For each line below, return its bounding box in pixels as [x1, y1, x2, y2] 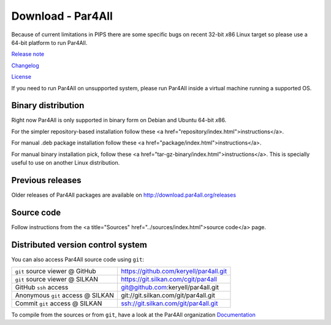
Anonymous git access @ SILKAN [15, 291, 115, 300]
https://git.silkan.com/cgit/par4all [120, 275, 218, 284]
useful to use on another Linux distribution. [11, 159, 120, 166]
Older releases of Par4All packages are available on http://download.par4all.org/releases [11, 191, 236, 198]
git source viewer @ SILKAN [15, 275, 98, 284]
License [11, 73, 32, 80]
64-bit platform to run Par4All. [11, 39, 88, 46]
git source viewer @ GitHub [15, 267, 96, 276]
